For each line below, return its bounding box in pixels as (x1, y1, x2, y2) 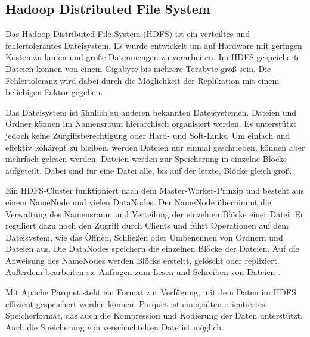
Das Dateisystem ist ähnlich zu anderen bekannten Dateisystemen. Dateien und (5, 105, 297, 118)
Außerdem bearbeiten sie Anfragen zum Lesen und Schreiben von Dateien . (5, 266, 280, 278)
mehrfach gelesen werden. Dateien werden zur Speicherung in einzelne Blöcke (5, 152, 287, 165)
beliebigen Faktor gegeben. (5, 86, 103, 98)
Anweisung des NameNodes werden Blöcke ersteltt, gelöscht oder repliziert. (5, 254, 280, 266)
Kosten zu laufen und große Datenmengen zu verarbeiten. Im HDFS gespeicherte (5, 51, 301, 63)
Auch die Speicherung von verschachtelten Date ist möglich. (5, 320, 224, 333)
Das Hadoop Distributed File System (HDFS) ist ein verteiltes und (5, 27, 250, 40)
